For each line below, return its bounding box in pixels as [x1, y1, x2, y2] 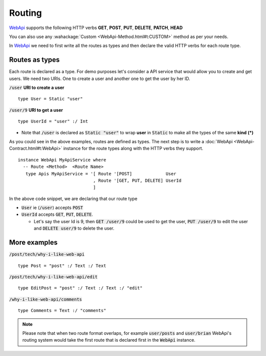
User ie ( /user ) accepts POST [21, 205, 83, 211]
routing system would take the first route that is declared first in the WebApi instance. [22, 337, 196, 343]
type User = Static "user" [18, 96, 83, 102]
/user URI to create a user [9, 84, 65, 91]
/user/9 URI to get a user [9, 107, 64, 113]
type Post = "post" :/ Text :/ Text [18, 263, 106, 269]
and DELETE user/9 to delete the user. [33, 225, 114, 232]
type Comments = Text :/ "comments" [18, 308, 106, 314]
